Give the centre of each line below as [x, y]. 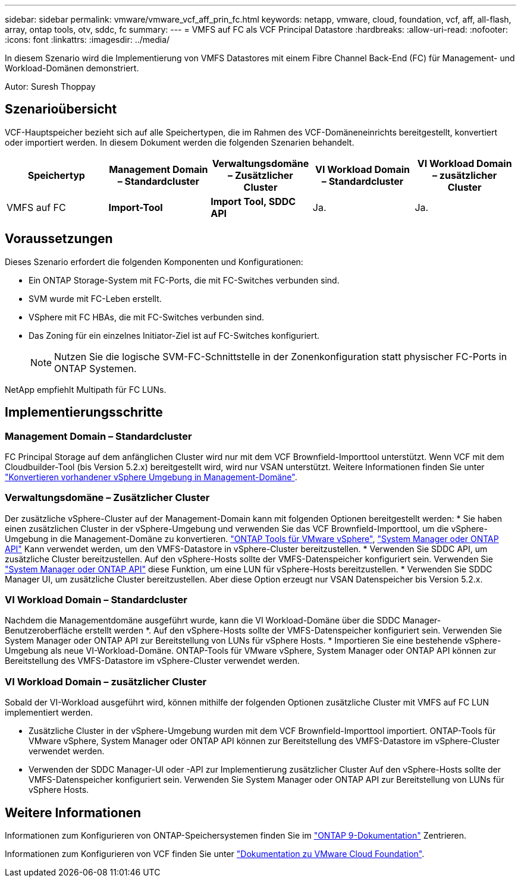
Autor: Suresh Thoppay [50, 86]
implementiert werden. [49, 713]
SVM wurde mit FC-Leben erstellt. [95, 298]
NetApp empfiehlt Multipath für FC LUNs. [86, 389]
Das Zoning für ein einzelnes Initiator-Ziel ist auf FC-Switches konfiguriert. [174, 335]
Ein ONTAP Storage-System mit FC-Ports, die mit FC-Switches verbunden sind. [184, 280]
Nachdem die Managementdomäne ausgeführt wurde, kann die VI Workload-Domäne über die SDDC [203, 620]
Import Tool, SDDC [253, 201]
